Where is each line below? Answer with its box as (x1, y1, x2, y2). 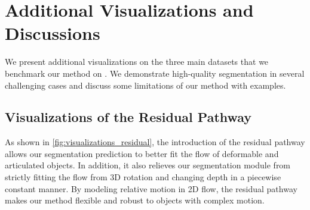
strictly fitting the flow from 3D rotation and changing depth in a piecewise (5, 171, 281, 183)
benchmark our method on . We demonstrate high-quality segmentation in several (5, 67, 305, 79)
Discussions (5, 21, 100, 45)
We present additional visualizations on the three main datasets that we (5, 55, 269, 68)
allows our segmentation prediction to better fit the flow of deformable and (5, 147, 279, 159)
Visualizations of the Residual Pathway (5, 108, 252, 126)
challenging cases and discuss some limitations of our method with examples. (5, 79, 286, 91)
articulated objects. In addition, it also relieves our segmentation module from (5, 159, 291, 171)
